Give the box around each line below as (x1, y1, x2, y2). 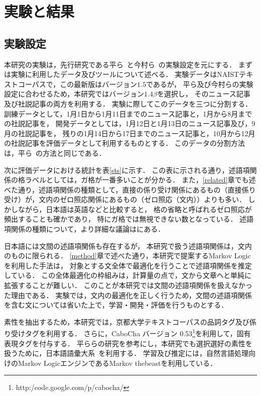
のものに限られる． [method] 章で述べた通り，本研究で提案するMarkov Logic (4, 250, 251, 261)
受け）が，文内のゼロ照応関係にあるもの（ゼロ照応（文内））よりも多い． (4, 194, 246, 205)
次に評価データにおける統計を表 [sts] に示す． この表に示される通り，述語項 (4, 164, 250, 175)
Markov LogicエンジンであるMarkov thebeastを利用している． (18, 357, 217, 368)
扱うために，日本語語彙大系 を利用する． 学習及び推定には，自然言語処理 (4, 348, 248, 358)
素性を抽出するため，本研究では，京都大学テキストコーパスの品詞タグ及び (4, 316, 249, 327)
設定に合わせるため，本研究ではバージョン (4, 88, 145, 99)
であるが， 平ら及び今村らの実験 (146, 78, 253, 89)
